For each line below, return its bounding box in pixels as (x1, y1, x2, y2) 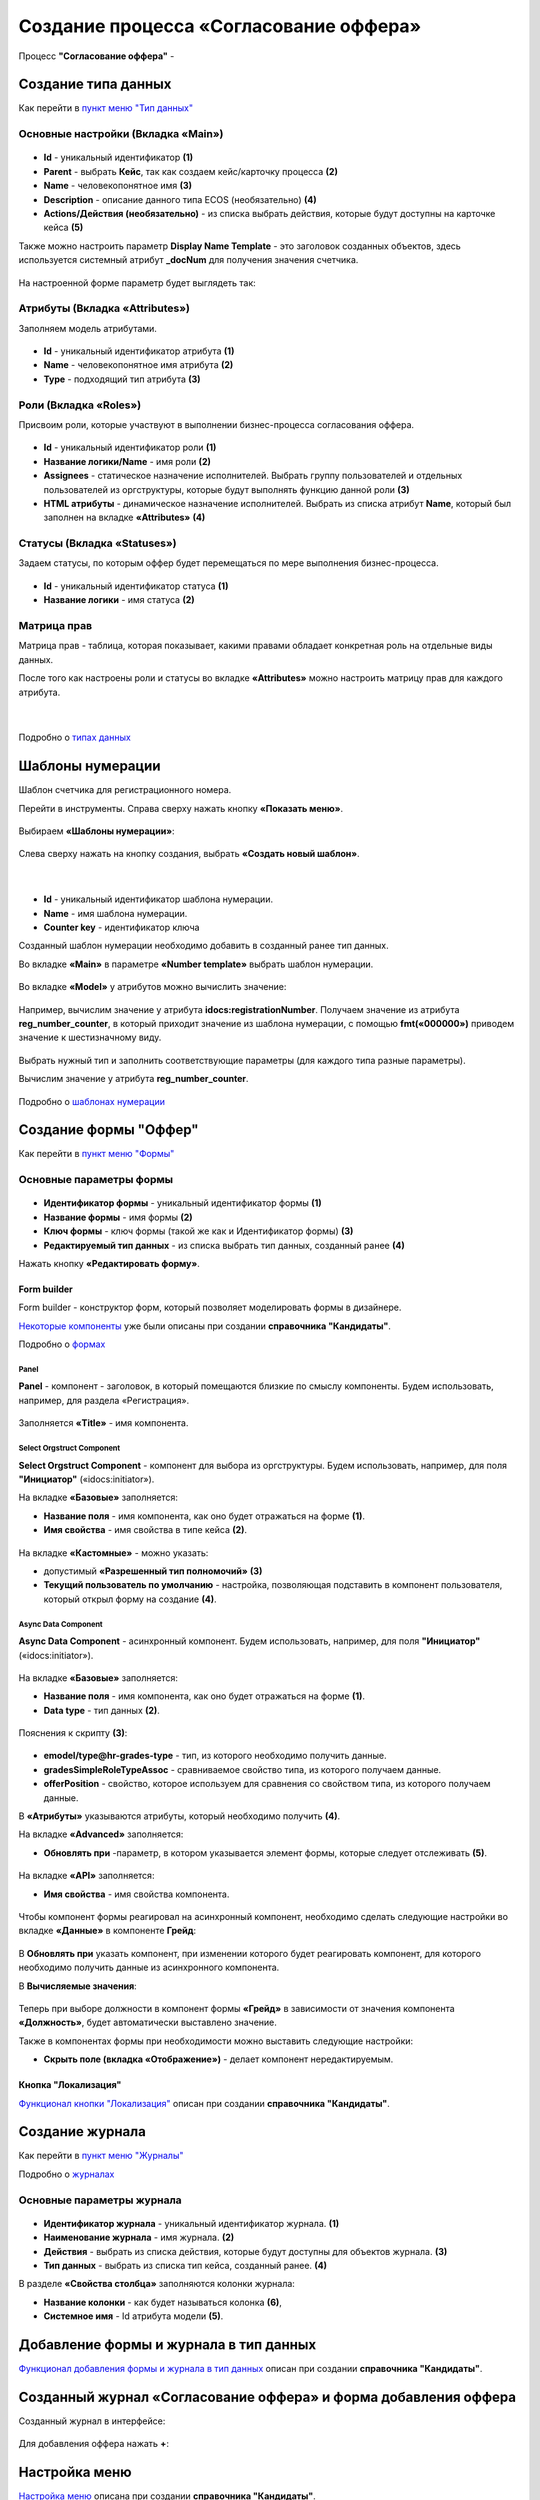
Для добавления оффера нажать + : (18, 2438, 170, 2450)
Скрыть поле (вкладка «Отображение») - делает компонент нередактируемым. (43, 2053, 394, 2065)
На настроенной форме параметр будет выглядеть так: (18, 276, 257, 289)
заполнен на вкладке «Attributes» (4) (43, 511, 206, 524)
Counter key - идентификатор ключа (43, 921, 200, 933)
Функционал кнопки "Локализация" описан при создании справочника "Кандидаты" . (18, 2097, 390, 2109)
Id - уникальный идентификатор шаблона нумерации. (43, 893, 274, 905)
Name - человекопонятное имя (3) (43, 180, 193, 192)
